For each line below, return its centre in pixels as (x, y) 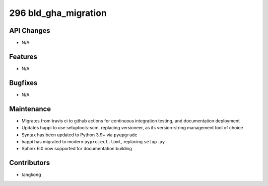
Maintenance (30, 109)
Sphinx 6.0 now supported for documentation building (77, 149)
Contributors (30, 163)
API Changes (30, 31)
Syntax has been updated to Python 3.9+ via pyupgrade (79, 135)
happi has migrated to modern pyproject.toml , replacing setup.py (93, 141)
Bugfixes (23, 83)
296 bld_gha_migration (58, 13)
